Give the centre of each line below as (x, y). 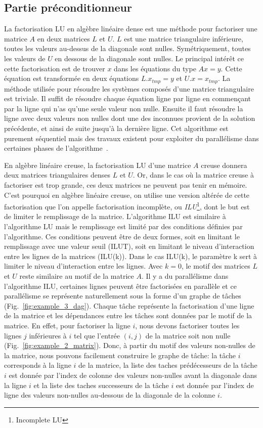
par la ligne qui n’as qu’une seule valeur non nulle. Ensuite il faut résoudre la (124, 108)
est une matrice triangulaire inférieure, (184, 38)
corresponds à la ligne (38, 365)
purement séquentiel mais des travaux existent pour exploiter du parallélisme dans (131, 138)
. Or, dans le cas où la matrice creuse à (193, 175)
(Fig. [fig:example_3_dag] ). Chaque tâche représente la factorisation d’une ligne (129, 305)
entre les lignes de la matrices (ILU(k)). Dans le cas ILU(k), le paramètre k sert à (131, 256)
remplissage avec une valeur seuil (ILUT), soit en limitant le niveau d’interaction (129, 246)
